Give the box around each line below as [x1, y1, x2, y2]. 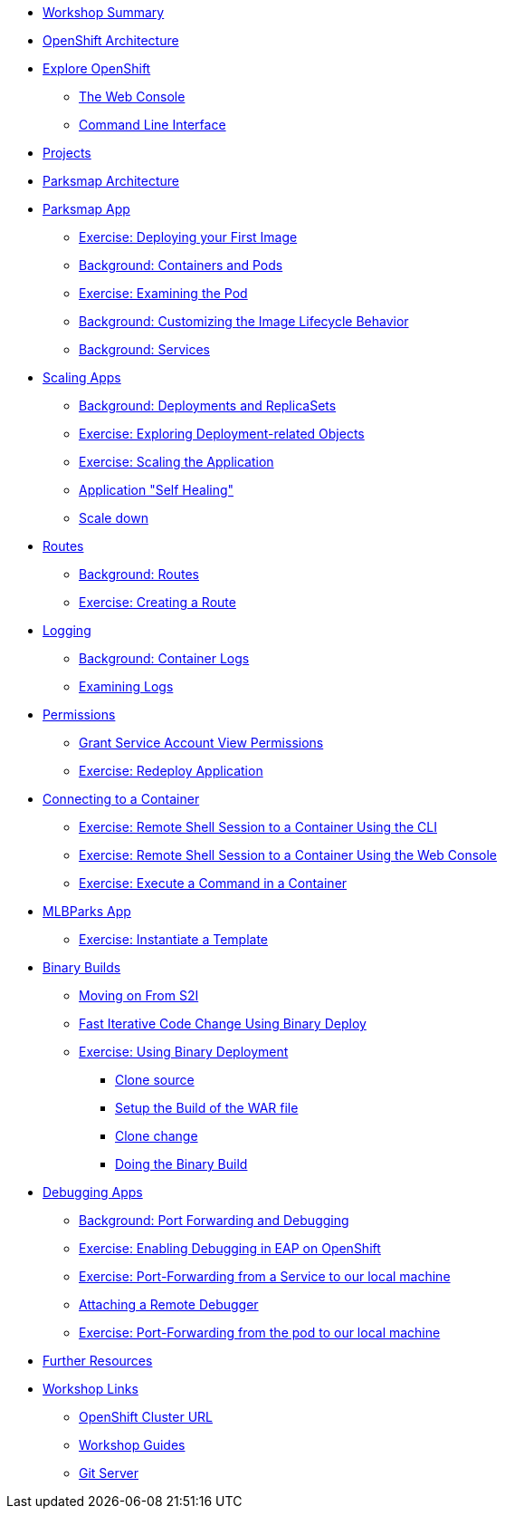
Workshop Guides [79, 1437, 186, 1453]
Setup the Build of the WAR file [115, 1100, 299, 1115]
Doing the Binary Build [115, 1156, 248, 1172]
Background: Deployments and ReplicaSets [79, 398, 337, 413]
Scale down [79, 510, 148, 526]
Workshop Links [43, 1381, 138, 1396]
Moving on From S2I [79, 988, 199, 1003]
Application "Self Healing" [79, 482, 234, 497]
